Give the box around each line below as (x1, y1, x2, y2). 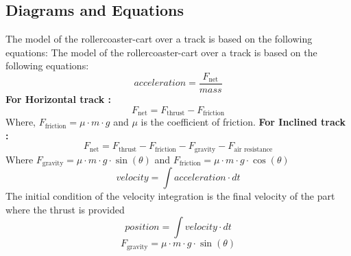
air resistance (234, 146, 273, 153)
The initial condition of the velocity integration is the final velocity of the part (5, 189, 335, 203)
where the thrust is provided (5, 202, 125, 216)
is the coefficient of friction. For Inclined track (141, 115, 346, 129)
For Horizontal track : (5, 92, 111, 106)
